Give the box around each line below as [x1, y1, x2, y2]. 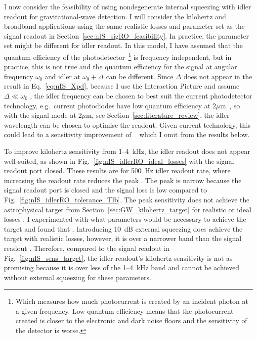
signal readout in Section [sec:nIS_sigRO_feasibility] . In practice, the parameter [4, 30, 249, 41]
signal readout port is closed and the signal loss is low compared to [4, 185, 207, 195]
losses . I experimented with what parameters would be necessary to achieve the [4, 214, 246, 224]
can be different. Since [106, 71, 173, 81]
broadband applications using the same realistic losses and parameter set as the [4, 21, 245, 31]
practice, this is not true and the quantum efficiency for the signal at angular [4, 61, 237, 72]
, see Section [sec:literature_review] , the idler [91, 110, 230, 120]
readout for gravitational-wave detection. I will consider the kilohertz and [4, 11, 226, 21]
